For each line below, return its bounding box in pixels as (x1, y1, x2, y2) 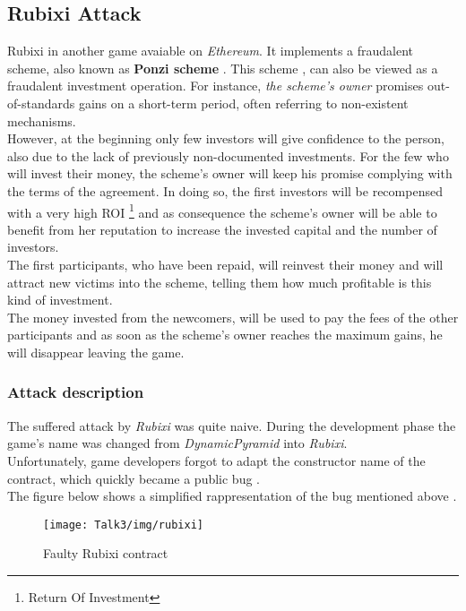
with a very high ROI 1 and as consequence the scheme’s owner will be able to (7, 200, 437, 221)
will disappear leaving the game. (7, 342, 185, 361)
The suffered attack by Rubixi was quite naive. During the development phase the (7, 416, 456, 435)
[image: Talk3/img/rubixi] (43, 518, 203, 531)
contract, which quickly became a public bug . (7, 469, 261, 487)
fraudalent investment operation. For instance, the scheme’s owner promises (7, 76, 424, 95)
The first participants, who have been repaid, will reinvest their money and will (7, 254, 444, 273)
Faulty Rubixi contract (43, 544, 168, 563)
